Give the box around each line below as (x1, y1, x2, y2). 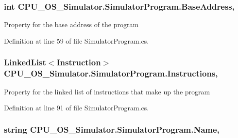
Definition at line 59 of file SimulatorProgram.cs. (4, 35, 149, 46)
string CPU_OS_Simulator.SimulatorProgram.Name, (4, 123, 220, 135)
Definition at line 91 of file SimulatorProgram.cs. (4, 103, 149, 113)
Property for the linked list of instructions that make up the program (4, 86, 210, 96)
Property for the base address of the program (4, 19, 139, 30)
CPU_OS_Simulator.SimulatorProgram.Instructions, (4, 67, 218, 79)
